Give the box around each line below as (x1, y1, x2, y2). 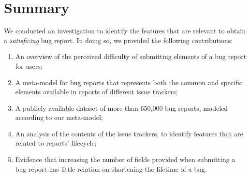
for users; (15, 60, 43, 71)
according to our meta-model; (15, 112, 103, 122)
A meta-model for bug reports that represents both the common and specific (15, 77, 242, 87)
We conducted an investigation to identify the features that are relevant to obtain (4, 26, 246, 36)
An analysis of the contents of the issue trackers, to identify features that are (15, 128, 243, 138)
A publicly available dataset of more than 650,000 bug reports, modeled (15, 103, 228, 113)
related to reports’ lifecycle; (15, 138, 97, 148)
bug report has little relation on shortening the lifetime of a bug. (15, 163, 207, 174)
